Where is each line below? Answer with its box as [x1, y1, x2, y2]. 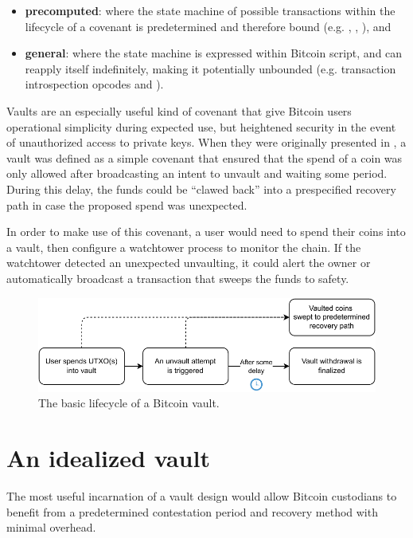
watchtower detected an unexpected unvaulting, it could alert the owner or [6, 254, 371, 271]
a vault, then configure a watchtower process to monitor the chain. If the [6, 238, 361, 255]
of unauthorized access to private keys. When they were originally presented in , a [6, 134, 407, 151]
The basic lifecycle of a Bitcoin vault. [38, 395, 220, 411]
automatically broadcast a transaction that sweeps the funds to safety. [6, 269, 349, 286]
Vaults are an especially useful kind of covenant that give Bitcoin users [6, 102, 352, 119]
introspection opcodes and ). [25, 76, 164, 92]
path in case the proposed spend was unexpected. [6, 196, 247, 213]
